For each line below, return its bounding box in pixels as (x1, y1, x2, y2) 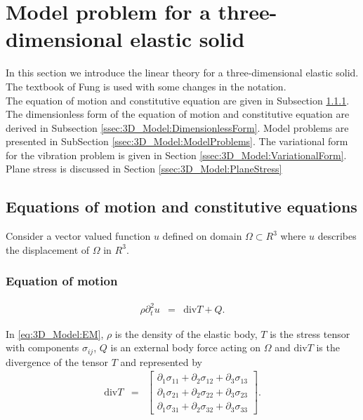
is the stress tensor (270, 326, 350, 341)
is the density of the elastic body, (114, 326, 258, 341)
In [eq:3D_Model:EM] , (6, 326, 104, 341)
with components (6, 340, 79, 355)
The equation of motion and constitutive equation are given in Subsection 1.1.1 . (6, 93, 350, 107)
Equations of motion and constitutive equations (6, 196, 357, 217)
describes (317, 229, 357, 243)
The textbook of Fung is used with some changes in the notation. (6, 79, 286, 93)
